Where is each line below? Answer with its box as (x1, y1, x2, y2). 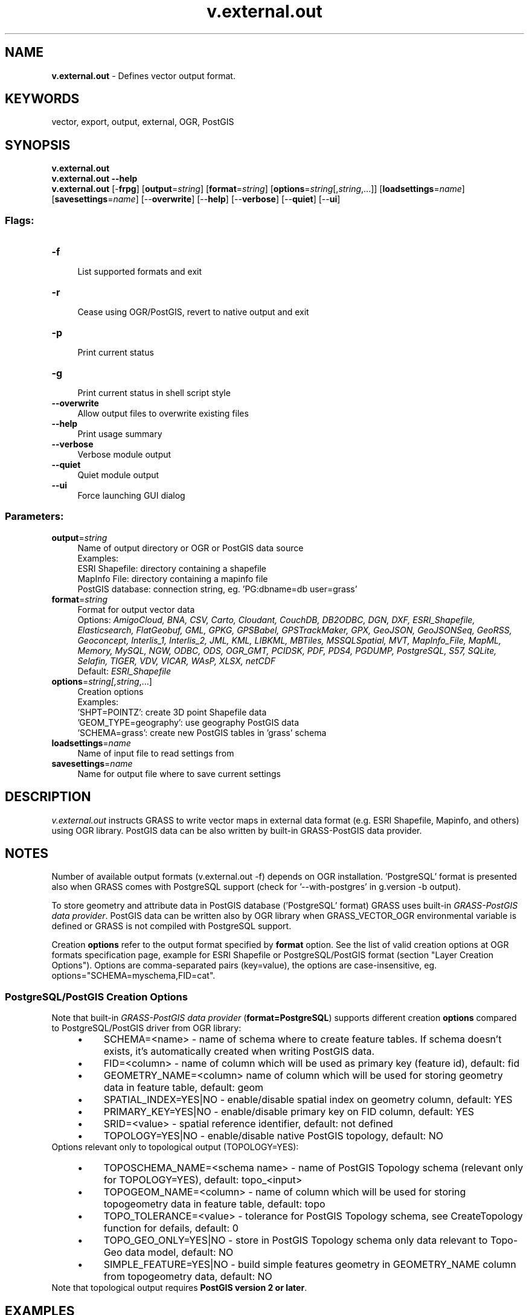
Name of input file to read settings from (77, 747, 234, 758)
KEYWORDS (5, 91, 80, 107)
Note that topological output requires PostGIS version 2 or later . (51, 1282, 307, 1293)
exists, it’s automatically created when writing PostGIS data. (103, 1045, 375, 1058)
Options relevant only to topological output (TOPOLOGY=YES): (51, 1142, 299, 1153)
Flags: (5, 214, 34, 226)
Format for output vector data (77, 604, 195, 615)
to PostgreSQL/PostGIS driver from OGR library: (51, 1023, 242, 1034)
